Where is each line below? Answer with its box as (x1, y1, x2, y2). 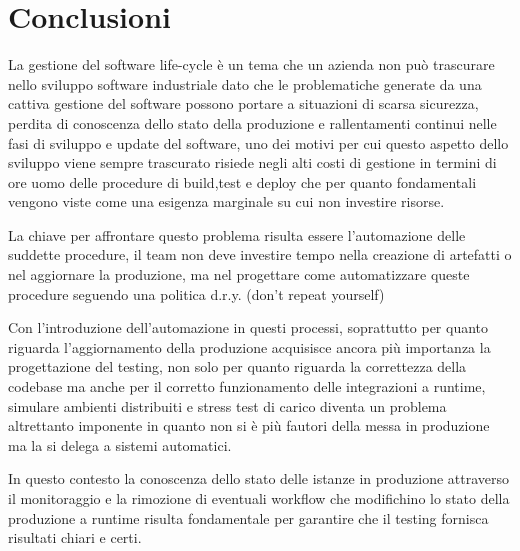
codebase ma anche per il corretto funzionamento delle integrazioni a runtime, (8, 376, 486, 397)
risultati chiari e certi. (8, 527, 142, 548)
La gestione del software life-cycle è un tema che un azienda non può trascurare (8, 54, 495, 75)
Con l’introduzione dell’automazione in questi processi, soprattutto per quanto (8, 317, 489, 338)
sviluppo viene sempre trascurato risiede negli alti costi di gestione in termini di (8, 152, 497, 173)
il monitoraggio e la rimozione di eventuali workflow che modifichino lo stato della (8, 488, 510, 508)
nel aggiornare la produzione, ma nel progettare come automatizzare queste (8, 264, 470, 285)
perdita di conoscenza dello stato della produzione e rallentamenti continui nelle (8, 112, 497, 133)
